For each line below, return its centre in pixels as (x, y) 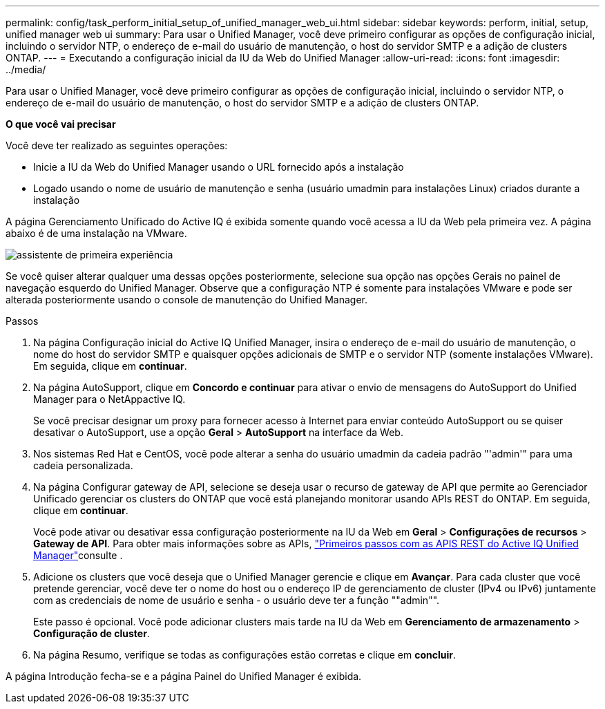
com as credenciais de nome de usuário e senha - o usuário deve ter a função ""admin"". (237, 600)
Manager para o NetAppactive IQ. (109, 399)
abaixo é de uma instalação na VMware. (96, 233)
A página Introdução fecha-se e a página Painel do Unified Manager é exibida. (184, 676)
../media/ (26, 69)
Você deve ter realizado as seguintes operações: (117, 145)
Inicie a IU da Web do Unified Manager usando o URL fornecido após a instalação (219, 167)
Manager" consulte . (78, 555)
